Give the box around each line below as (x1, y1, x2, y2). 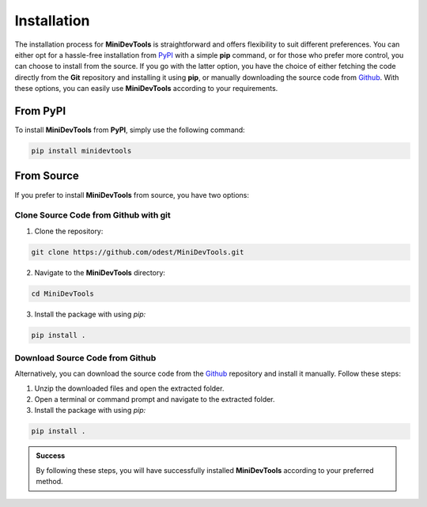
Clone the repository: (34, 226, 104, 236)
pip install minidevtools (31, 146, 132, 155)
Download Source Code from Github (14, 352, 157, 363)
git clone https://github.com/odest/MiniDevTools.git (31, 248, 244, 256)
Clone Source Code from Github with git (14, 210, 171, 221)
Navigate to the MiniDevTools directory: (34, 267, 166, 277)
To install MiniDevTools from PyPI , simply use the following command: (14, 125, 245, 134)
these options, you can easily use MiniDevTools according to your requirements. (14, 84, 278, 93)
